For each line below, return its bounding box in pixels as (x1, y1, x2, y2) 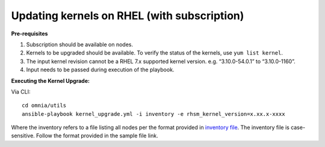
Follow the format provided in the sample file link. (36, 132, 159, 139)
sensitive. (11, 132, 36, 139)
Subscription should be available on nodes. (26, 41, 134, 48)
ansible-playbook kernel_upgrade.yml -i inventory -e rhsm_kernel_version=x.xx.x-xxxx (22, 110, 285, 117)
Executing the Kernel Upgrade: (11, 77, 90, 84)
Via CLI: (11, 88, 31, 95)
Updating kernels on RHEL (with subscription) (11, 9, 244, 22)
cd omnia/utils (22, 102, 67, 109)
